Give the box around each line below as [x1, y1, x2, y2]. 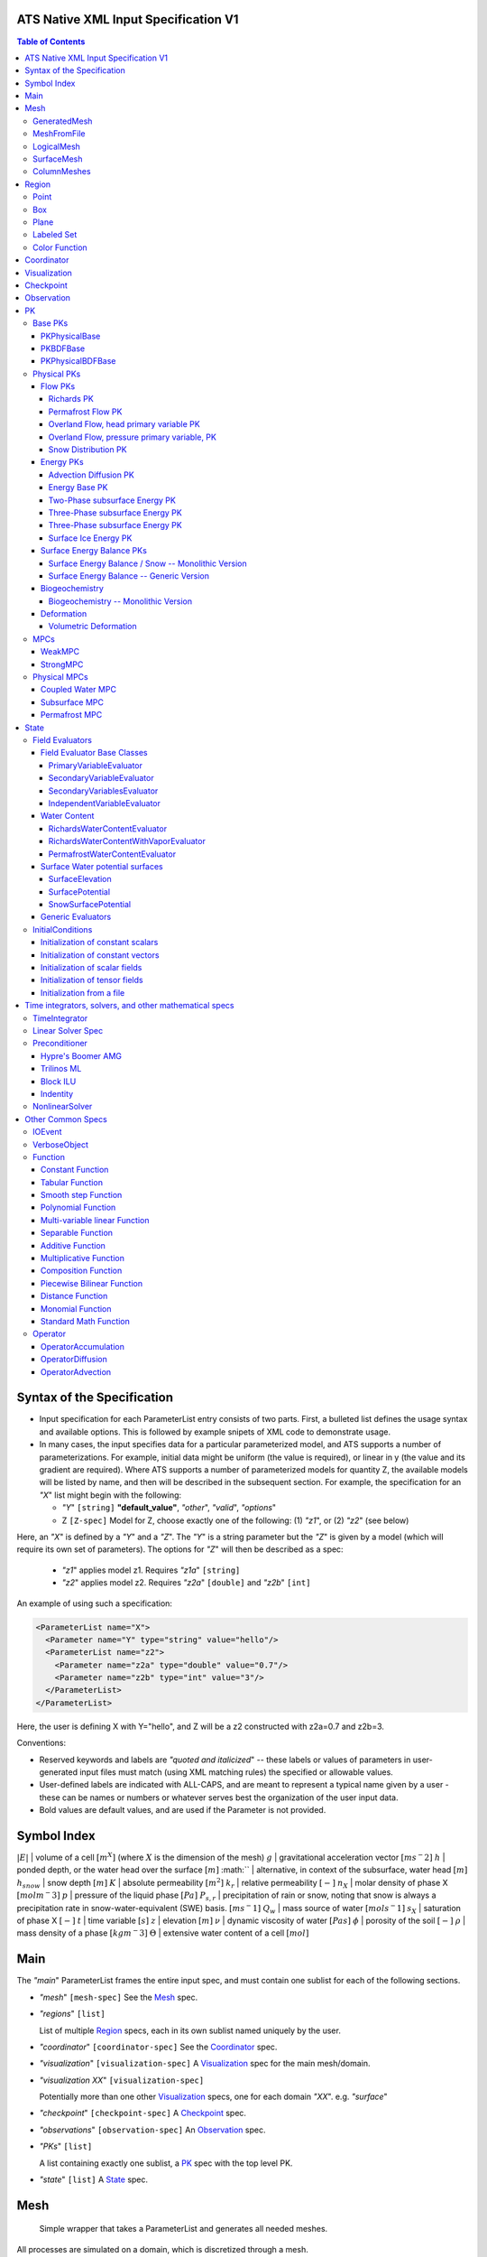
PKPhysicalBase [41, 330, 101, 341]
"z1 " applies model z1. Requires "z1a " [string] [61, 1565, 241, 1575]
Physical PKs [32, 368, 81, 379]
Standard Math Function [41, 1315, 131, 1326]
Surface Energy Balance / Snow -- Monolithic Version [48, 558, 247, 569]
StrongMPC [41, 659, 84, 670]
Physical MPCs [32, 672, 89, 683]
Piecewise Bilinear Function [41, 1277, 143, 1288]
